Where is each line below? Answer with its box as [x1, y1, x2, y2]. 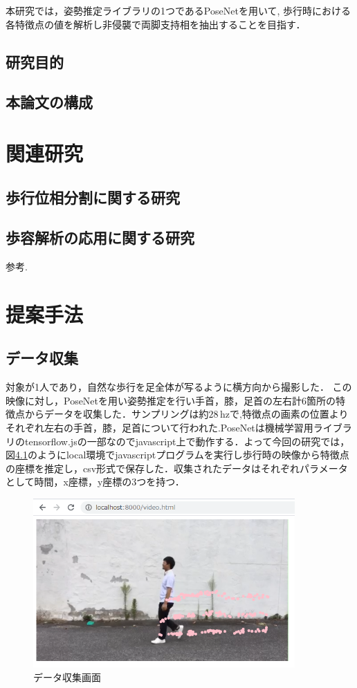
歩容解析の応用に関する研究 [6, 227, 194, 248]
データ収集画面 [33, 669, 101, 684]
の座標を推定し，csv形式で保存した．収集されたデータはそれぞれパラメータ [6, 461, 348, 475]
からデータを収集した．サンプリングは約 [24, 407, 209, 421]
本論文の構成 [6, 91, 93, 113]
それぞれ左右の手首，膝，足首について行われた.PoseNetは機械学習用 [6, 420, 313, 435]
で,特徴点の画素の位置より [229, 407, 349, 421]
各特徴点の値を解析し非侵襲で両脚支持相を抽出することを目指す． [6, 17, 306, 31]
